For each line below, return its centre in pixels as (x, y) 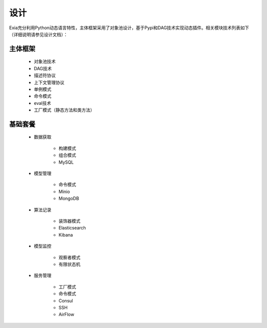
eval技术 (43, 103)
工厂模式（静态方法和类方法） (64, 110)
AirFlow (66, 315)
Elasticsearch (72, 228)
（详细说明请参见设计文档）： (38, 34)
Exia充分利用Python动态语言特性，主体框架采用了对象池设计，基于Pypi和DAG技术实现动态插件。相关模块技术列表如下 (129, 28)
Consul (66, 301)
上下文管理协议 (49, 82)
